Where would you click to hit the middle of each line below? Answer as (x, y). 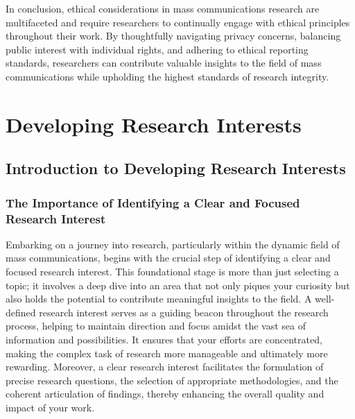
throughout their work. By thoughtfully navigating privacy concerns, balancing (173, 36)
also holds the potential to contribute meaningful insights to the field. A (159, 299)
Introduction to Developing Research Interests (176, 168)
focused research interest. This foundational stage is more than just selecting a (172, 272)
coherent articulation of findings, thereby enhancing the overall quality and (165, 394)
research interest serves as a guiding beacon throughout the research (184, 312)
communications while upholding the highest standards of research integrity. (167, 76)
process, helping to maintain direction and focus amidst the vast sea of (156, 326)
